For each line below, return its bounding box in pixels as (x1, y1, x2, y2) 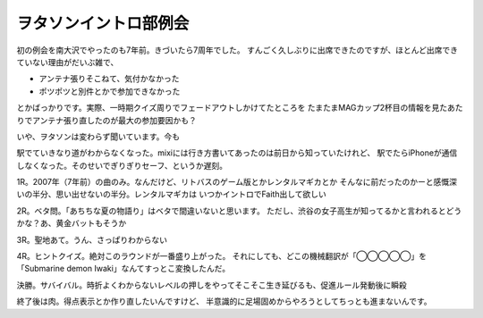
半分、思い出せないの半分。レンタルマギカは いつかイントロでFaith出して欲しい (31, 188, 326, 200)
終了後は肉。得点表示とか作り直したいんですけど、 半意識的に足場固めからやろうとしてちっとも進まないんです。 (16, 296, 433, 307)
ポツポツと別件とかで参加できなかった (38, 86, 181, 96)
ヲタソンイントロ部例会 (16, 13, 190, 33)
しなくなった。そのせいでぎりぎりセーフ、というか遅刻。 (16, 160, 228, 171)
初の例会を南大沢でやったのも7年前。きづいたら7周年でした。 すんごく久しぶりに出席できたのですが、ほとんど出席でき (16, 45, 459, 55)
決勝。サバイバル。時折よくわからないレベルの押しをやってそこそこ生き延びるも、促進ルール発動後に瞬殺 (16, 280, 407, 290)
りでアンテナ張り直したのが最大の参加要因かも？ (16, 114, 197, 125)
